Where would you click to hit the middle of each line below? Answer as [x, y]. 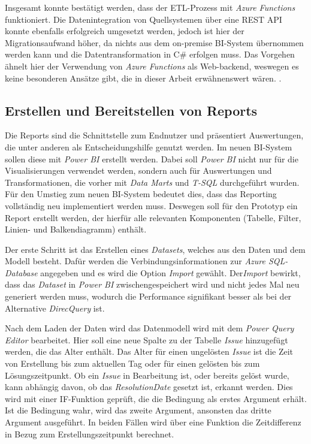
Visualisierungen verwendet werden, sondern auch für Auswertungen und [138, 170]
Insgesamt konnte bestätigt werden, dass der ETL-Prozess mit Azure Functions [150, 7]
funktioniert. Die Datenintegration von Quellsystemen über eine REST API [144, 19]
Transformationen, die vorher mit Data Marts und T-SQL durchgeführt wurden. [152, 182]
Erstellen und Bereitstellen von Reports [131, 110]
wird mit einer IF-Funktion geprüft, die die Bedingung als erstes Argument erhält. [156, 398]
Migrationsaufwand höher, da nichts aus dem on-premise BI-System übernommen [154, 42]
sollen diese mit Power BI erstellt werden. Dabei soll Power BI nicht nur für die [152, 158]
